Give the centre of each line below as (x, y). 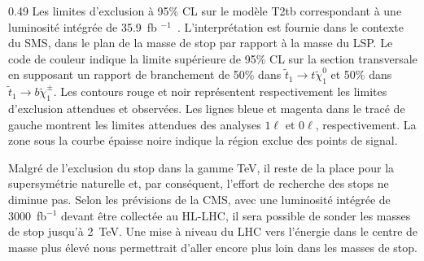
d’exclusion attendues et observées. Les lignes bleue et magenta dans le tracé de (207, 108)
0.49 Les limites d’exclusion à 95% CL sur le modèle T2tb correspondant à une (205, 11)
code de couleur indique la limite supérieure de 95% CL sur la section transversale (213, 58)
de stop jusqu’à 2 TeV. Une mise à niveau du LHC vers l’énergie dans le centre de (213, 231)
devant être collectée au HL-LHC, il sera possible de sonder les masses (236, 215)
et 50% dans (361, 74)
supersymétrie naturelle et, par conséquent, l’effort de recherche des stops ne (199, 183)
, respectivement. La (366, 124)
